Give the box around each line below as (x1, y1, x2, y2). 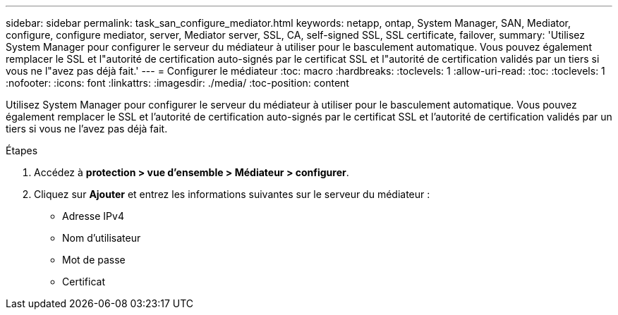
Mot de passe (62, 254, 126, 266)
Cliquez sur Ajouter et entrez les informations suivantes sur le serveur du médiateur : (34, 188, 430, 200)
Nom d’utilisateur (62, 232, 141, 244)
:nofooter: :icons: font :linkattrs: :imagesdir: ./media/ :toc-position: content (6, 77, 349, 89)
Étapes (6, 144, 38, 156)
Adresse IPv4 (62, 210, 124, 222)
